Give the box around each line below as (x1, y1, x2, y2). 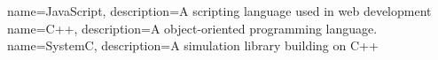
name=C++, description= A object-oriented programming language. (7, 19, 378, 37)
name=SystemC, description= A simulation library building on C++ (7, 36, 379, 55)
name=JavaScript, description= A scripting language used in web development (7, 2, 432, 19)
